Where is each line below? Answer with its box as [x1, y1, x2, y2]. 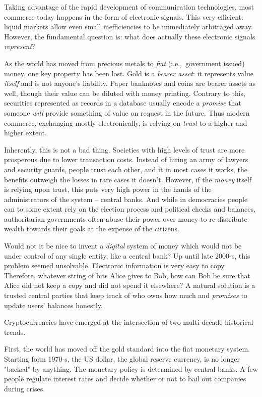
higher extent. [4, 127, 47, 138]
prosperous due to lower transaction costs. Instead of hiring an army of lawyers [4, 154, 248, 165]
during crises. [4, 383, 45, 393]
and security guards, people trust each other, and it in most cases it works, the [4, 164, 247, 174]
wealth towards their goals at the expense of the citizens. [4, 223, 180, 234]
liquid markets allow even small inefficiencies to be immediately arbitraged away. [4, 21, 253, 32]
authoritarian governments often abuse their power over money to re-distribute [4, 213, 247, 224]
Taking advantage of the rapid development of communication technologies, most [4, 2, 254, 12]
